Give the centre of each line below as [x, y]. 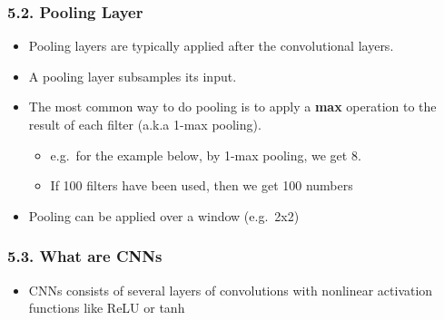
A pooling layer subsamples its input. [133, 76]
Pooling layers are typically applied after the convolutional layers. [211, 46]
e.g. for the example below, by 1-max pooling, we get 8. [206, 155]
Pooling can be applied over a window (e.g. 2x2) [164, 215]
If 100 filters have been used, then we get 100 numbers [202, 185]
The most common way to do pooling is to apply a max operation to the [232, 107]
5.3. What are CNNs [85, 256]
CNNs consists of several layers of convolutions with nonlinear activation [231, 290]
